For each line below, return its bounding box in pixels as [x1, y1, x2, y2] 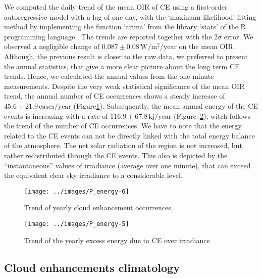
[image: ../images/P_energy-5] [24, 220, 129, 227]
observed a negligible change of [4, 41, 100, 52]
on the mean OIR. [179, 41, 235, 52]
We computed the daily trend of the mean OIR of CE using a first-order [4, 2, 228, 12]
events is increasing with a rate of [4, 110, 108, 121]
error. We [224, 31, 253, 41]
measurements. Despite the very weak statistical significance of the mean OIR [4, 80, 245, 91]
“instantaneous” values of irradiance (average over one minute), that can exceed [4, 160, 251, 170]
